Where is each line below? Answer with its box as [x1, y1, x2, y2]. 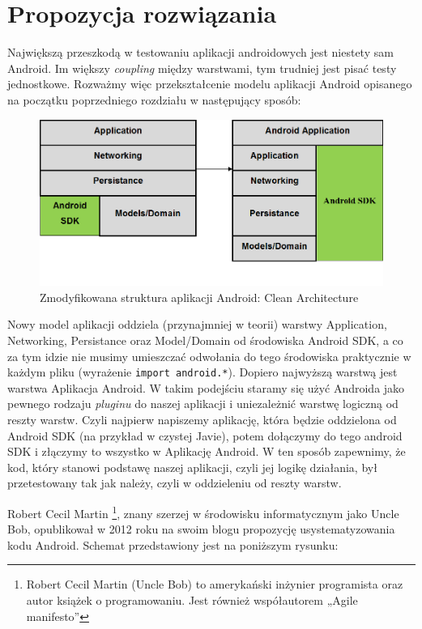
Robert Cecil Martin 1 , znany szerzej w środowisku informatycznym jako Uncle [7, 502, 399, 521]
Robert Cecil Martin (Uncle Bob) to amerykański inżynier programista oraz [26, 576, 403, 593]
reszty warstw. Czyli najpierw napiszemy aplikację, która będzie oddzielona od [7, 410, 397, 427]
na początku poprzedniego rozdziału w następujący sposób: [7, 91, 301, 108]
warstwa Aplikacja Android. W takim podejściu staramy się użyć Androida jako [7, 379, 405, 396]
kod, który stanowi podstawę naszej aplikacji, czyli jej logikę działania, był [7, 458, 377, 475]
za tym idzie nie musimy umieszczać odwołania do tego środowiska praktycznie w [7, 347, 411, 364]
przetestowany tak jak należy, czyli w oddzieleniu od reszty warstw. [7, 474, 342, 491]
